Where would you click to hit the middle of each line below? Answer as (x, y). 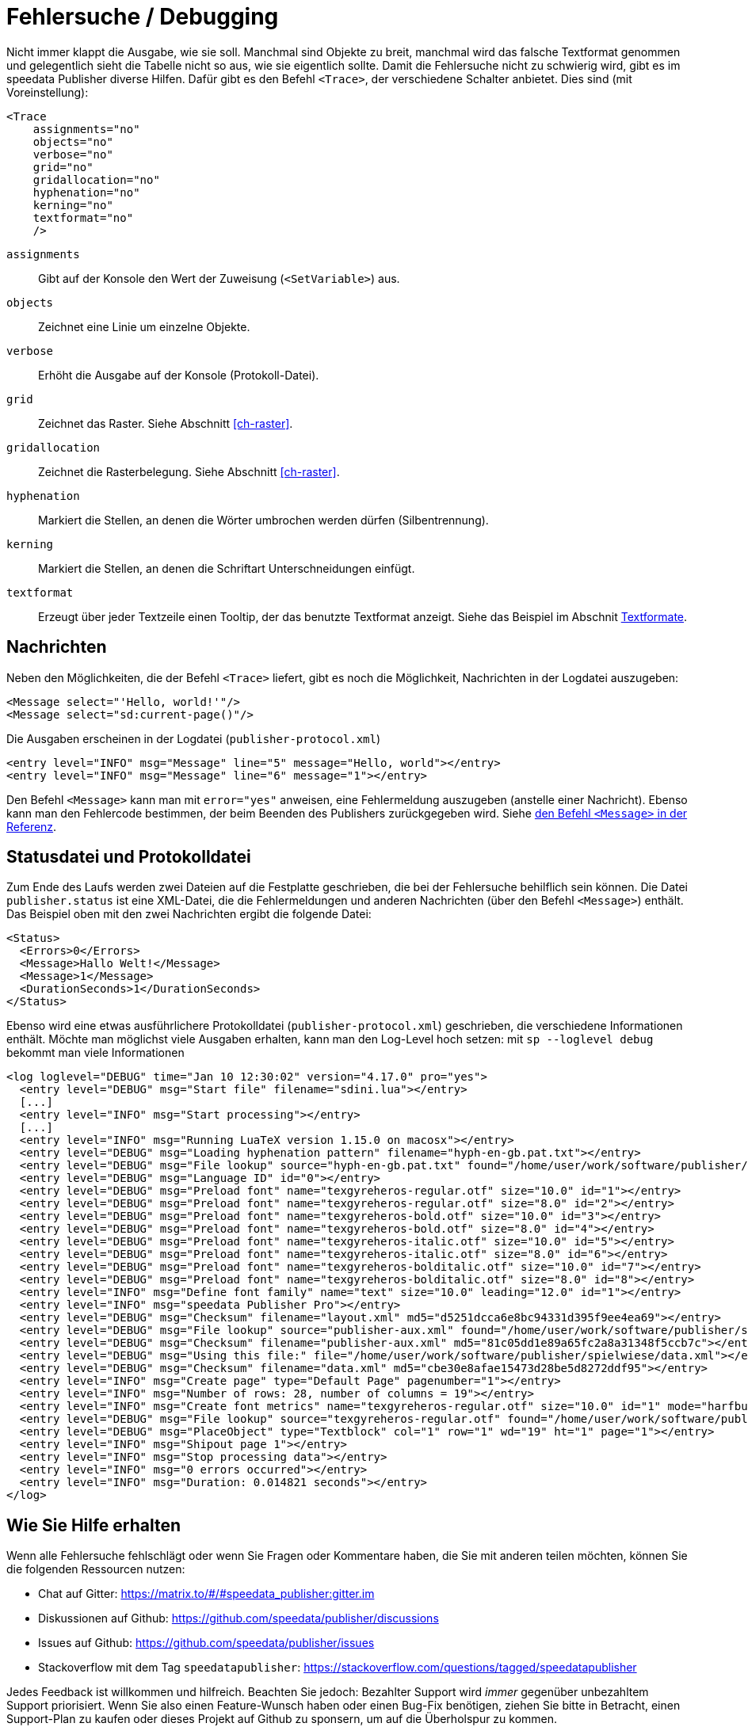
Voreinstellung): (48, 92)
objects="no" (73, 141)
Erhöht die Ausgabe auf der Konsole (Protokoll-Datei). (179, 375)
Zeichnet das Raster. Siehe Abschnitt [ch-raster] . (166, 423)
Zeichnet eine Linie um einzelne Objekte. (144, 326)
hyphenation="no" (86, 192)
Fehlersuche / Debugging (143, 17)
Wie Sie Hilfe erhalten (94, 1525)
